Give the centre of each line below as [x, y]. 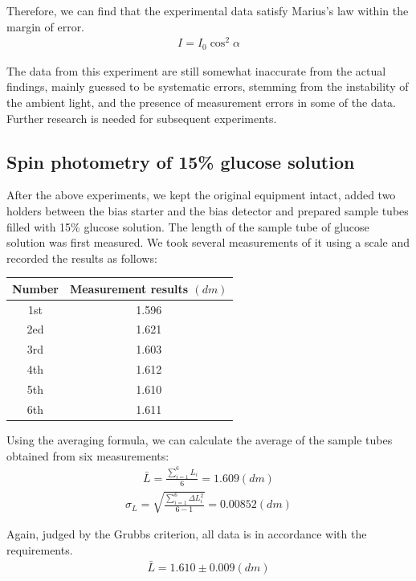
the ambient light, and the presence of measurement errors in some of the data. [202, 102]
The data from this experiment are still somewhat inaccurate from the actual [196, 70]
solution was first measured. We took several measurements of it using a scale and [208, 242]
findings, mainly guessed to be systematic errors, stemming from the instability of [208, 86]
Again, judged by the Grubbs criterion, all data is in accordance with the [187, 534]
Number [35, 288]
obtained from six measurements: [88, 455]
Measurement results [129, 288]
